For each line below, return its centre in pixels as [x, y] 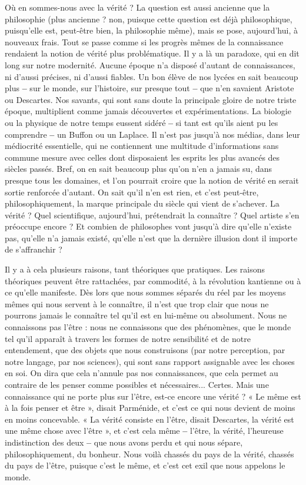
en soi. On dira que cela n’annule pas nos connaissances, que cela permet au [142, 373]
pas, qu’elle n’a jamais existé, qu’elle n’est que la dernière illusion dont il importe [151, 237]
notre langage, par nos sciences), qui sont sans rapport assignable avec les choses [150, 361]
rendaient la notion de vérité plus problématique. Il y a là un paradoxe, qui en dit [152, 53]
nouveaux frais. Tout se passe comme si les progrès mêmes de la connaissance [144, 41]
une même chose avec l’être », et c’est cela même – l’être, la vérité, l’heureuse [144, 431]
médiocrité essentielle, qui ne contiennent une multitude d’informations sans [142, 146]
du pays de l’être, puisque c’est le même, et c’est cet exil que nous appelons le [145, 465]
